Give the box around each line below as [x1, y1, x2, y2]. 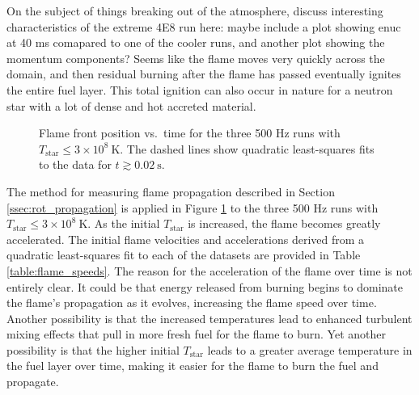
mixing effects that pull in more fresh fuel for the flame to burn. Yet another [6, 326, 386, 342]
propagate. [6, 373, 59, 390]
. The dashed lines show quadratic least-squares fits [120, 140, 375, 157]
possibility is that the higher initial [6, 341, 180, 358]
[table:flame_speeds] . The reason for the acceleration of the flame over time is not [6, 262, 413, 279]
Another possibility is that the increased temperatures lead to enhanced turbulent [6, 309, 413, 326]
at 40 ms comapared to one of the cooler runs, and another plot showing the [6, 34, 385, 51]
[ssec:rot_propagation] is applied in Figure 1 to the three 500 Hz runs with [6, 199, 379, 216]
